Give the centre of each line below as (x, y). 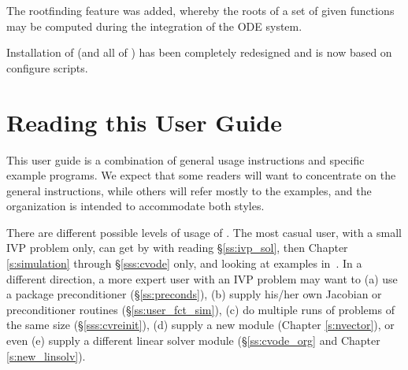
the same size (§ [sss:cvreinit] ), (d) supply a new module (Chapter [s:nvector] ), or (200, 325)
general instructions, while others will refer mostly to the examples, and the (189, 190)
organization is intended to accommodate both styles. (135, 206)
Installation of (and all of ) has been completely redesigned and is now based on (199, 52)
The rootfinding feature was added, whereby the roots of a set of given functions (200, 10)
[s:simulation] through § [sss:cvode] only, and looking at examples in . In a (184, 263)
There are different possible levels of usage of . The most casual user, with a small (204, 232)
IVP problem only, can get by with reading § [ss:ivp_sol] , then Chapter (177, 248)
